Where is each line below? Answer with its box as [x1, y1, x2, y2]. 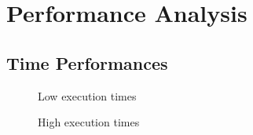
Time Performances [6, 50, 168, 75]
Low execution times [38, 87, 137, 104]
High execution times [38, 114, 140, 130]
